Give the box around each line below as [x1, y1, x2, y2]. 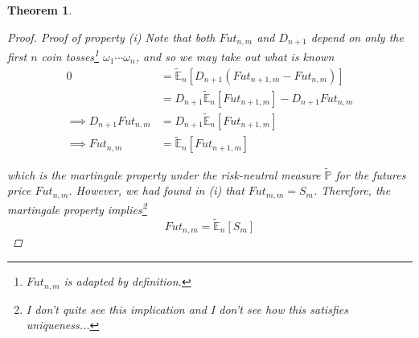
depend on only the [310, 28, 404, 45]
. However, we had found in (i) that [68, 182, 244, 199]
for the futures [335, 166, 406, 183]
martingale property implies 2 [7, 199, 147, 218]
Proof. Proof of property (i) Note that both [7, 28, 216, 45]
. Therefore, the [313, 182, 391, 199]
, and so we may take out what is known [135, 47, 335, 64]
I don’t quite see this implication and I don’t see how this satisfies [26, 300, 348, 317]
